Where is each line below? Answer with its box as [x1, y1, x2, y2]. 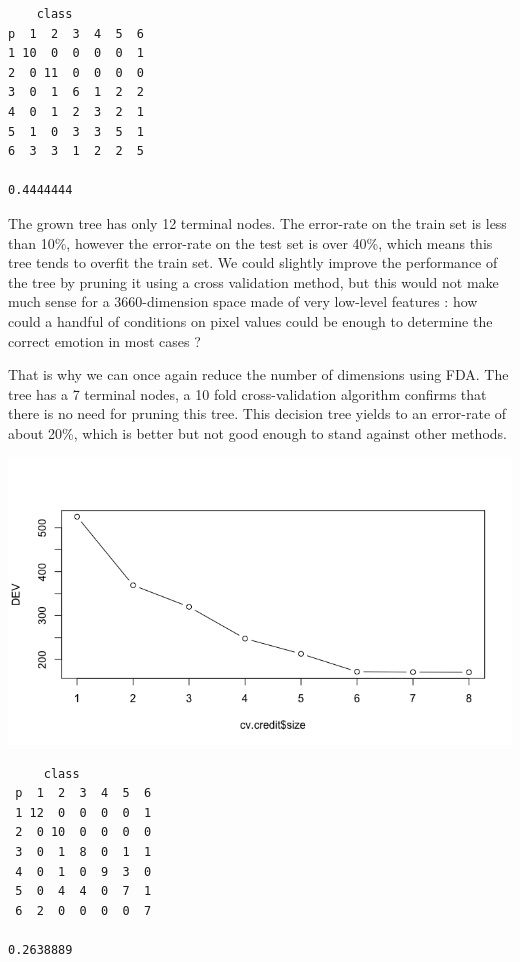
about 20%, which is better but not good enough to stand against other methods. [8, 422, 507, 443]
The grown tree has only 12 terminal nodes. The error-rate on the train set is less [8, 212, 507, 233]
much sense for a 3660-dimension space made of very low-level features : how [8, 291, 478, 312]
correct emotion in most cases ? [8, 330, 201, 351]
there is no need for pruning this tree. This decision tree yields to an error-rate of [8, 403, 507, 424]
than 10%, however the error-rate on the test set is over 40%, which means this [8, 232, 493, 253]
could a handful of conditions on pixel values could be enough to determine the [8, 310, 493, 331]
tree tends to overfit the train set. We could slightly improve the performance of [8, 252, 498, 273]
